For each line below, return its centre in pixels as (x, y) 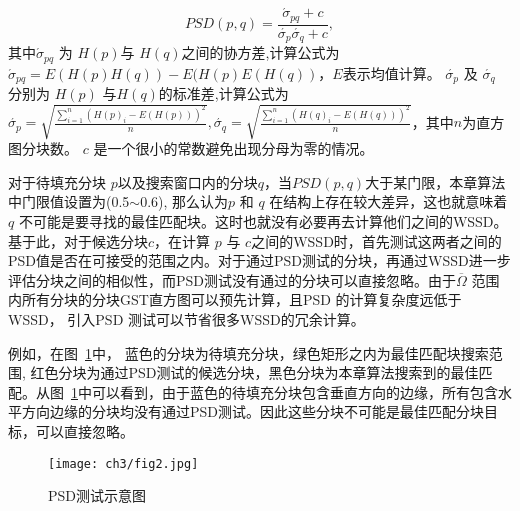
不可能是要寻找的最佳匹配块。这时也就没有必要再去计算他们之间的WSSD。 (263, 220)
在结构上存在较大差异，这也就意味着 (388, 201)
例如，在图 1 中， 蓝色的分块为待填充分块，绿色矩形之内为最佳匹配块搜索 (248, 352)
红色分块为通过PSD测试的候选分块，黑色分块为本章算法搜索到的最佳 (254, 372)
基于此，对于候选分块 (78, 240)
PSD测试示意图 (97, 495)
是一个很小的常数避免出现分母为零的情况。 (233, 148)
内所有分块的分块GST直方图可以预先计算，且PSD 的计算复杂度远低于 (235, 299)
